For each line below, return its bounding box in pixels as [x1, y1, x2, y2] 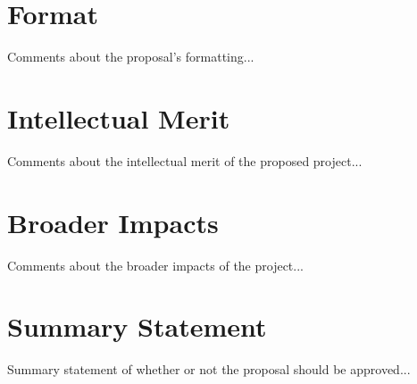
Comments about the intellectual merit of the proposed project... [7, 151, 363, 170]
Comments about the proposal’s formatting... [7, 47, 254, 66]
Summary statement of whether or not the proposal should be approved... [7, 360, 411, 379]
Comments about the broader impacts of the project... [7, 255, 304, 274]
